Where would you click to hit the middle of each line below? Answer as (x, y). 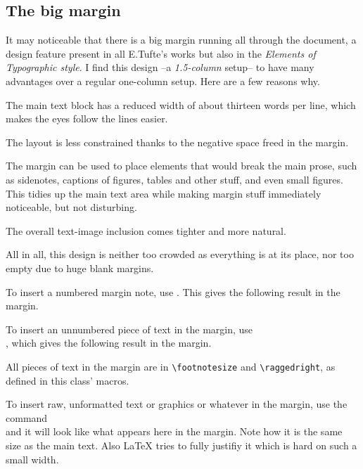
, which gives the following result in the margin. (109, 343)
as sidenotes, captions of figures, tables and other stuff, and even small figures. (174, 179)
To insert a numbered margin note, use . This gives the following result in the (173, 291)
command (27, 417)
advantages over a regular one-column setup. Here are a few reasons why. (163, 81)
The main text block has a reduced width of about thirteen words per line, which (181, 104)
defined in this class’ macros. (68, 380)
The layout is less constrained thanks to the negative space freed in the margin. (177, 142)
